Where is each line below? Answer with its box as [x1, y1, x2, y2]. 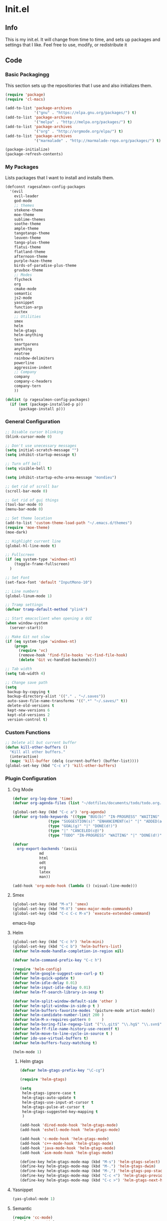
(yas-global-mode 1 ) [12, 1196, 55, 1201]
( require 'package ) [5, 92, 46, 97]
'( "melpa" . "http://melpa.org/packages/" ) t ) [34, 120, 133, 125]
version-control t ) [7, 717, 48, 722]
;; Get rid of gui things [5, 497, 59, 502]
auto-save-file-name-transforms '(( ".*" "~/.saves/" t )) [7, 699, 128, 704]
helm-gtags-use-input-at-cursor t [22, 1099, 93, 1105]
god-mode [14, 198, 32, 204]
